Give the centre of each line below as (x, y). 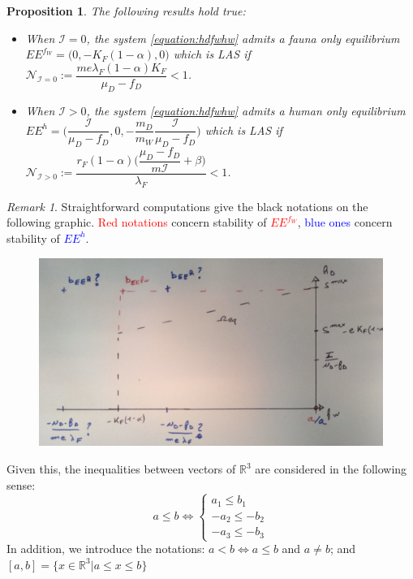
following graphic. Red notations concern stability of (137, 222)
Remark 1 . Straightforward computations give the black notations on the (187, 206)
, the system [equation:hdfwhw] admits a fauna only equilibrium (243, 38)
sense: (21, 484)
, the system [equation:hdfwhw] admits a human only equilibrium (246, 110)
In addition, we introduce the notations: (106, 549)
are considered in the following (331, 469)
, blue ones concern (345, 222)
